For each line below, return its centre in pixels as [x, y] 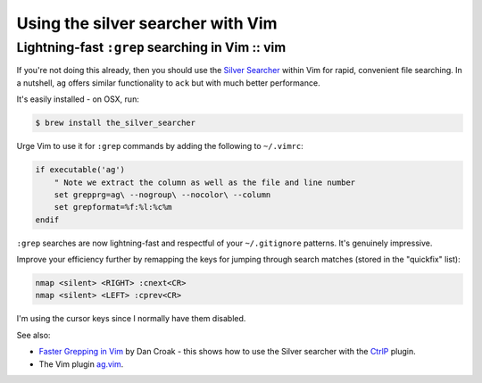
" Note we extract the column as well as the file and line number [205, 182]
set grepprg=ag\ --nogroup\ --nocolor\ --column [162, 195]
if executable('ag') [80, 170]
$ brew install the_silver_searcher [116, 123]
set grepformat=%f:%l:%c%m [113, 207]
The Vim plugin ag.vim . [81, 364]
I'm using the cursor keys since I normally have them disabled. [131, 319]
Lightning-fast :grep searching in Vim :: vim [151, 47]
